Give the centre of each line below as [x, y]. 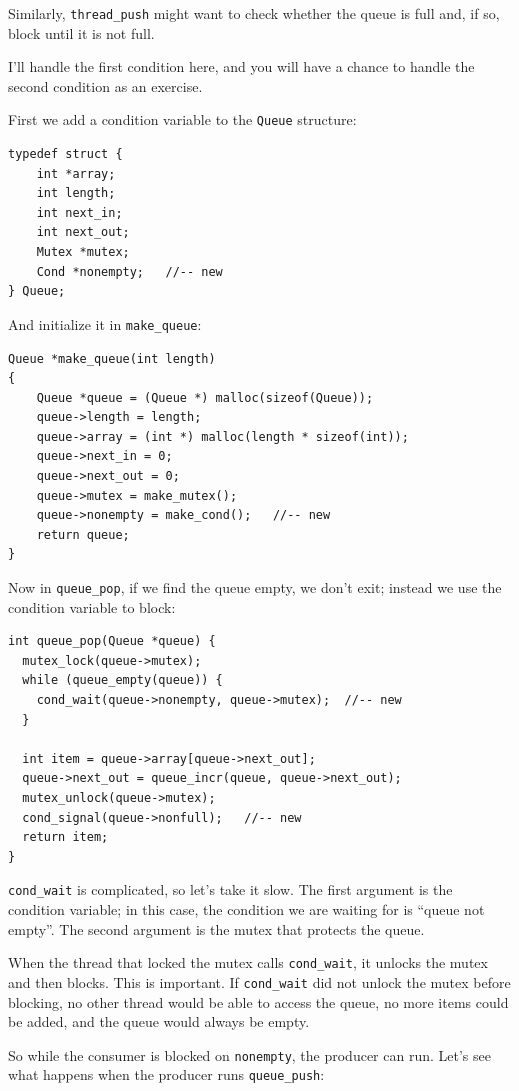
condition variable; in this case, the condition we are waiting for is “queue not [246, 909]
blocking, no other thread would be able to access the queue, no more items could [258, 1001]
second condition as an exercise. [105, 85]
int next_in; [79, 212]
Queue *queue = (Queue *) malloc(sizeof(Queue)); [205, 397]
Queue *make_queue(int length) [112, 358]
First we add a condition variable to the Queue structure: [182, 119]
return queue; [83, 534]
